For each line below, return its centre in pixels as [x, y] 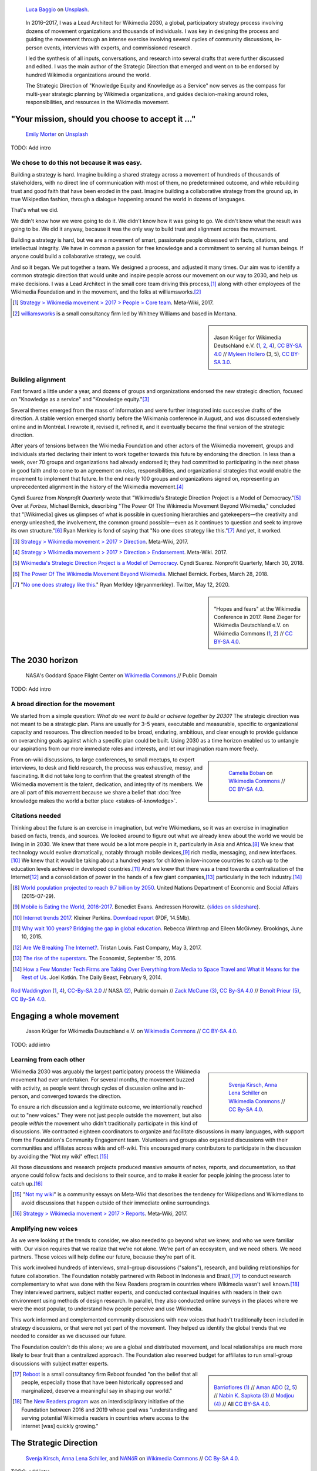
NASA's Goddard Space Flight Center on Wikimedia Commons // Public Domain [122, 675]
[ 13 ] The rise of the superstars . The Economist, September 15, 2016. [95, 959]
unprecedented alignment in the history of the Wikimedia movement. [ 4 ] [97, 487]
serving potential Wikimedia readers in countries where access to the [105, 1417]
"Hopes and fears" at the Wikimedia [257, 608]
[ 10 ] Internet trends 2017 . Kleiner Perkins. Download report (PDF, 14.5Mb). [102, 917]
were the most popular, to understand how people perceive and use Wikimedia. [107, 1309]
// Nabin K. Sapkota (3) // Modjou [254, 1396]
